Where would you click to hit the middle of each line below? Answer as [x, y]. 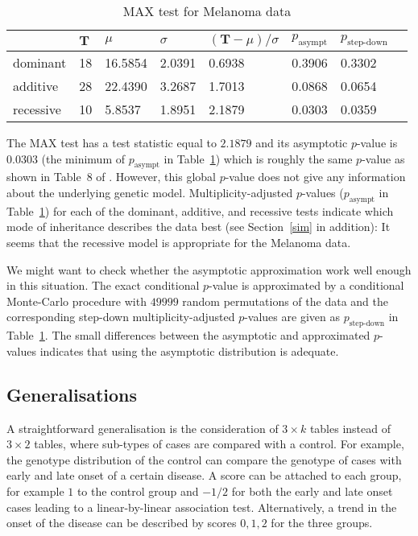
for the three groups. [322, 523]
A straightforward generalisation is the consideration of [143, 428]
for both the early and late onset [312, 491]
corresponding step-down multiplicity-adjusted [121, 317]
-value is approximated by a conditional [306, 285]
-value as [383, 158]
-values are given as [292, 317]
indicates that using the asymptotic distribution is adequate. [189, 350]
